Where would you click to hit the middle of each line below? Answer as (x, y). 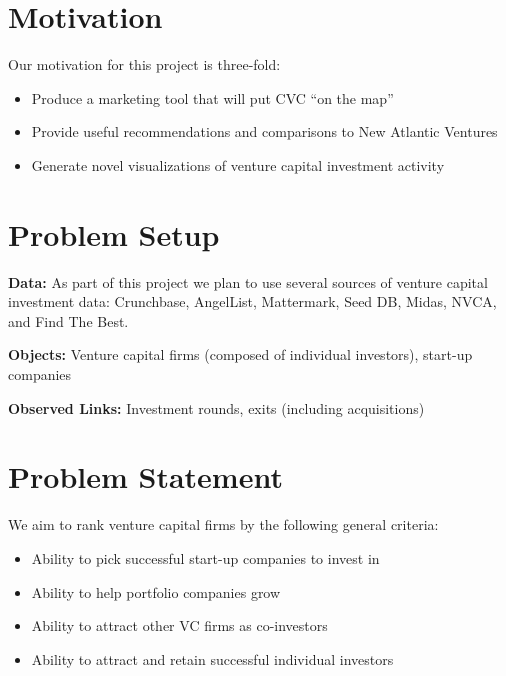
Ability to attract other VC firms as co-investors (179, 625)
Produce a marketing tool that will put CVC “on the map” (212, 97)
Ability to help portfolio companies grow (156, 591)
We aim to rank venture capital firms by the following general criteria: (223, 524)
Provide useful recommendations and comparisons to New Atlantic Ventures (264, 131)
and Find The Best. (68, 320)
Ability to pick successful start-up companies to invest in (205, 557)
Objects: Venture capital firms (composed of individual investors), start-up (240, 354)
